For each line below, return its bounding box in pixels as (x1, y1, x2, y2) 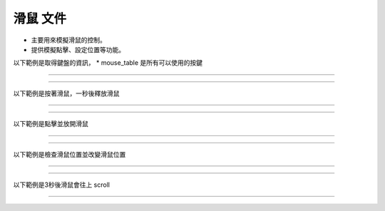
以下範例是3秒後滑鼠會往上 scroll (13, 180, 111, 189)
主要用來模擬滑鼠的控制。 (31, 36, 106, 44)
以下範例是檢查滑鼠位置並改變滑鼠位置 (13, 150, 126, 158)
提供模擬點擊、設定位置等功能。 (31, 45, 125, 53)
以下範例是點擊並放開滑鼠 (13, 120, 88, 128)
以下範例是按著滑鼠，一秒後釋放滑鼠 (13, 89, 120, 98)
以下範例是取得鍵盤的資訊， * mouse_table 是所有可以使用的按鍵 (13, 58, 203, 67)
